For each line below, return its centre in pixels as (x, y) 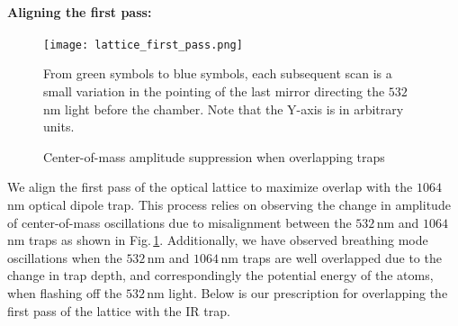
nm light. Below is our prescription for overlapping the (297, 292)
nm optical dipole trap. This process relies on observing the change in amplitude (229, 205)
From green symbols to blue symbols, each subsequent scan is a (218, 73)
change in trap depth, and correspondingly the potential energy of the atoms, (220, 275)
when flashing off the (65, 292)
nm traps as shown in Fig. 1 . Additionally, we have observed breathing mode (218, 240)
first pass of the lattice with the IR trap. (119, 310)
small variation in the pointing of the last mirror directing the (214, 91)
